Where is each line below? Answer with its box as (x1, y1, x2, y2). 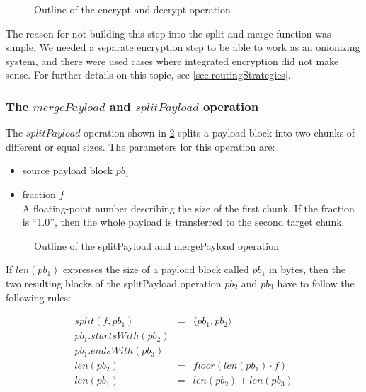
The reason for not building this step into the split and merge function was (6, 25, 331, 40)
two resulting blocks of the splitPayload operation (6, 275, 222, 290)
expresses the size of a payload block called (63, 262, 249, 277)
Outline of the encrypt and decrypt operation (34, 2, 231, 16)
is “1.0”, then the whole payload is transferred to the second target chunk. (22, 214, 345, 229)
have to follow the (277, 275, 355, 290)
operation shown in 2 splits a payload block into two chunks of (84, 125, 355, 140)
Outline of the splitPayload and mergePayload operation (34, 238, 279, 253)
